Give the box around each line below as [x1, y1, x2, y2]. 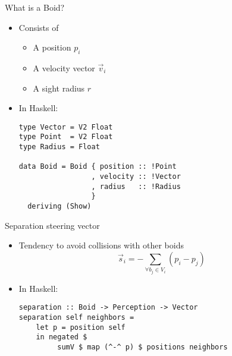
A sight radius [33, 81, 85, 94]
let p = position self [36, 323, 126, 332]
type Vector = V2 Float [18, 122, 113, 131]
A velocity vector [33, 61, 95, 74]
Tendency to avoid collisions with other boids [18, 239, 184, 251]
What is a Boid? [5, 1, 65, 13]
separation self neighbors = [18, 313, 134, 322]
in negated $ [36, 333, 87, 342]
